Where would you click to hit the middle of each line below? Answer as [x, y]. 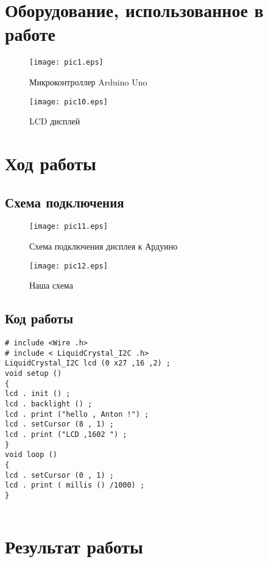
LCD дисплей [55, 121]
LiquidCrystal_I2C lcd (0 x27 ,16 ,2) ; [88, 363]
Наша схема [51, 285]
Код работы [39, 318]
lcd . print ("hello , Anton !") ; [77, 414]
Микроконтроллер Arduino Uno [88, 81]
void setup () [33, 374]
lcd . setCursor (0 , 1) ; [59, 475]
